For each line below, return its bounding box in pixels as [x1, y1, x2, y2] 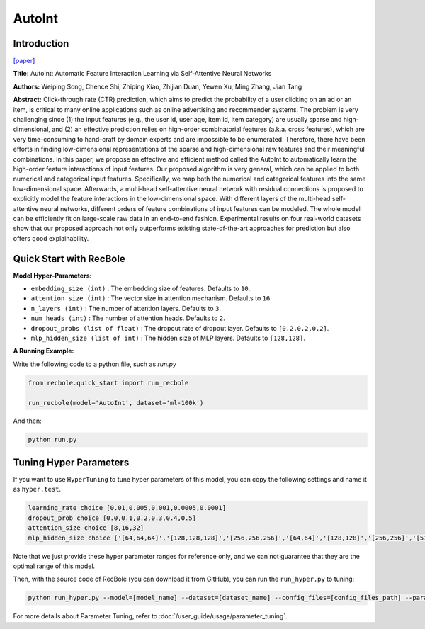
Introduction [13, 38, 69, 50]
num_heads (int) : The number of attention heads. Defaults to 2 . [30, 314, 226, 322]
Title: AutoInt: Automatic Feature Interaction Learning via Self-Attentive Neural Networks [13, 69, 272, 78]
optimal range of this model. [13, 562, 96, 570]
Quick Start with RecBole [13, 252, 125, 265]
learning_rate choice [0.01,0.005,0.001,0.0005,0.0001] [28, 504, 227, 512]
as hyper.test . [13, 485, 62, 494]
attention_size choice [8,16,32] [28, 524, 144, 532]
